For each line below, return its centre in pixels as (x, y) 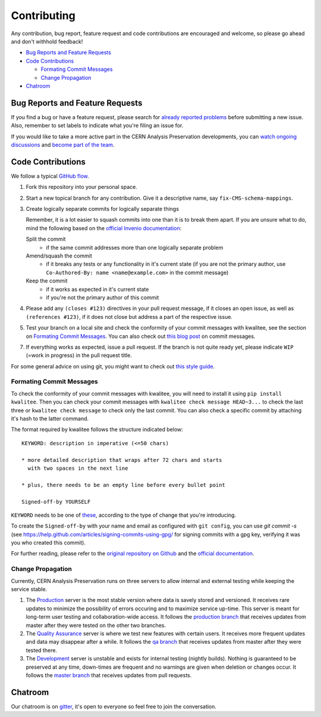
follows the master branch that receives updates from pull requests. (109, 675)
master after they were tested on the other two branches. (96, 625)
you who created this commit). (48, 543)
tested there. (42, 650)
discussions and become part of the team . (63, 145)
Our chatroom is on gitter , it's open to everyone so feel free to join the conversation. (114, 706)
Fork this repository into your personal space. (82, 187)
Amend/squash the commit (59, 256)
